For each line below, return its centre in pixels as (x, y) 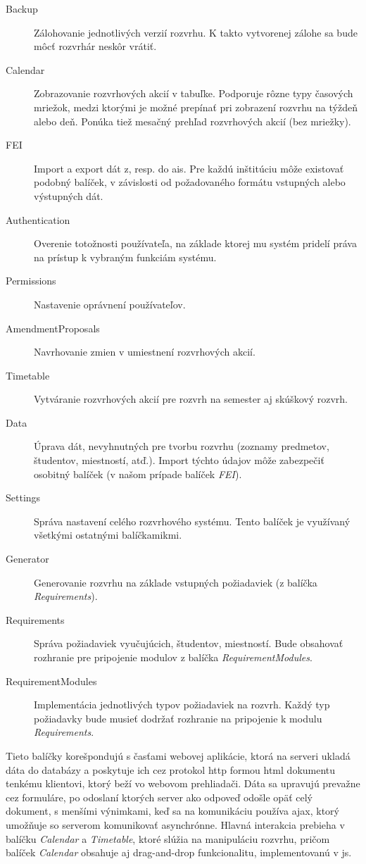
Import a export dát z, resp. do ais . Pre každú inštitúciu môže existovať (189, 168)
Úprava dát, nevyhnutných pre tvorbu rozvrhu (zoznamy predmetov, (182, 446)
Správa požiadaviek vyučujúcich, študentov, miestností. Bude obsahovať (189, 643)
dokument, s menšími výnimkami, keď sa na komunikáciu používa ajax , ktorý (172, 811)
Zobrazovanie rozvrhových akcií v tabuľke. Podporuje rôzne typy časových (194, 93)
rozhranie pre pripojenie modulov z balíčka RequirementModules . (173, 657)
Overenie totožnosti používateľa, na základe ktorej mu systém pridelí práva (195, 243)
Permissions (31, 281)
